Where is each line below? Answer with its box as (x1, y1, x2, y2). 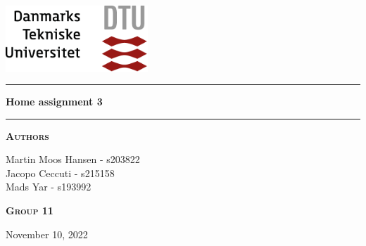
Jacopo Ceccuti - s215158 (6, 165, 115, 180)
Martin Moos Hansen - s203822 (6, 152, 140, 167)
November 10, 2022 (6, 226, 88, 241)
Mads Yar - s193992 (6, 179, 91, 194)
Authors (6, 128, 49, 143)
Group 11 (6, 203, 53, 218)
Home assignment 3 (6, 94, 103, 109)
